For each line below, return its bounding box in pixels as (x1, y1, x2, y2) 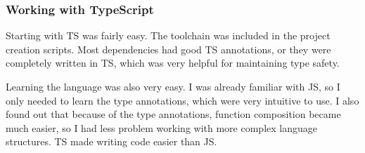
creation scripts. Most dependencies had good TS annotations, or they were (6, 41, 331, 56)
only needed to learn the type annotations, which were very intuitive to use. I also (6, 93, 359, 107)
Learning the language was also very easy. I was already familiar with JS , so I (6, 79, 340, 93)
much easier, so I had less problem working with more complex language (6, 120, 317, 135)
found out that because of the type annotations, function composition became (6, 107, 341, 121)
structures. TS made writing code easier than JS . (6, 134, 217, 149)
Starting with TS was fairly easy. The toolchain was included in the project (6, 28, 331, 43)
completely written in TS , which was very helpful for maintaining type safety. (6, 55, 340, 70)
